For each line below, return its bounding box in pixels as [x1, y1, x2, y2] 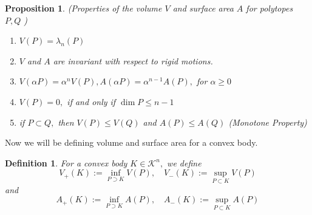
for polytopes [246, 2, 293, 14]
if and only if [67, 95, 116, 107]
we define [167, 156, 202, 169]
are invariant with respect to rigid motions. [53, 54, 213, 67]
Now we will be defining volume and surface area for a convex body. [5, 136, 258, 149]
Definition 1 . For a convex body [5, 156, 127, 169]
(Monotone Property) [228, 115, 307, 128]
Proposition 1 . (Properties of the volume [5, 2, 162, 14]
